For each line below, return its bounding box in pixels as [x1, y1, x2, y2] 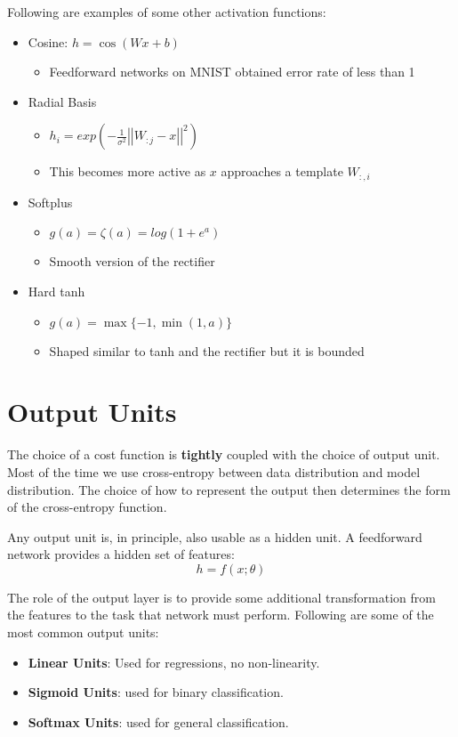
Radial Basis [28, 92, 97, 110]
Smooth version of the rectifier [49, 252, 215, 271]
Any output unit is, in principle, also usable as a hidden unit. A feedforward [7, 527, 422, 546]
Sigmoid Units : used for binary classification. [28, 683, 284, 701]
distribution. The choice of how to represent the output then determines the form [7, 480, 451, 498]
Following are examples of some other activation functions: [7, 3, 326, 20]
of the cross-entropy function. [7, 498, 167, 516]
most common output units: [7, 623, 159, 642]
